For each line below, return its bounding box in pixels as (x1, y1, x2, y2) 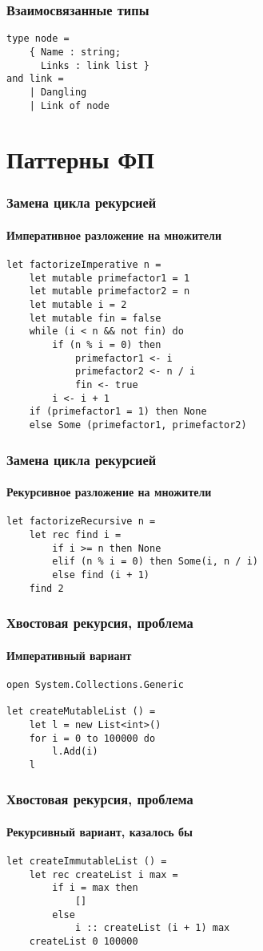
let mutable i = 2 (29, 299, 127, 311)
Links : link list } (40, 59, 149, 71)
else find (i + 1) (52, 569, 149, 581)
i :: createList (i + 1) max (74, 922, 230, 934)
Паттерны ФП (6, 143, 155, 176)
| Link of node (29, 99, 110, 111)
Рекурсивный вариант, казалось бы (6, 823, 193, 840)
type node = (6, 33, 70, 45)
